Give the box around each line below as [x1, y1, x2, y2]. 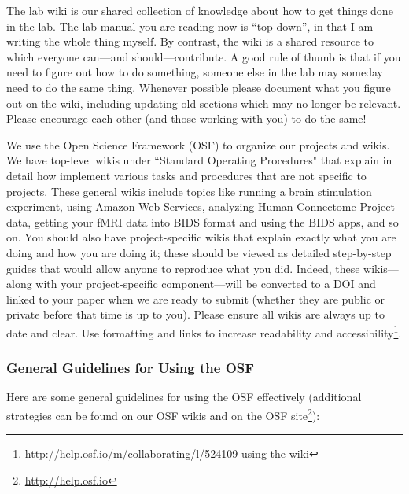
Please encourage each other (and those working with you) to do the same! [6, 110, 367, 127]
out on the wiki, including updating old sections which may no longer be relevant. [6, 94, 401, 111]
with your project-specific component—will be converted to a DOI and [35, 275, 376, 292]
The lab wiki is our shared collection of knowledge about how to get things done [6, 2, 393, 18]
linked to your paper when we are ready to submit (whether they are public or [6, 290, 385, 307]
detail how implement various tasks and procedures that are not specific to [6, 167, 367, 183]
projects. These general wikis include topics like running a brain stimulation [6, 182, 372, 199]
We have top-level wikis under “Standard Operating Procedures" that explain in [6, 152, 392, 168]
